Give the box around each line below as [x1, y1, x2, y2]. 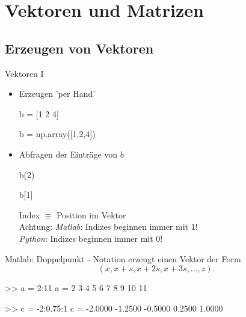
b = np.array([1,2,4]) [19, 128, 96, 140]
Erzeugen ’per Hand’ [19, 87, 96, 100]
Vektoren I [5, 67, 44, 79]
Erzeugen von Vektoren [5, 38, 154, 57]
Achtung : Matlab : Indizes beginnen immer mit [19, 220, 189, 233]
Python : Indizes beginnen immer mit [19, 232, 153, 244]
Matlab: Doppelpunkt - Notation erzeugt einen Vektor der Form [5, 252, 241, 265]
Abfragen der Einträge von [19, 147, 118, 160]
